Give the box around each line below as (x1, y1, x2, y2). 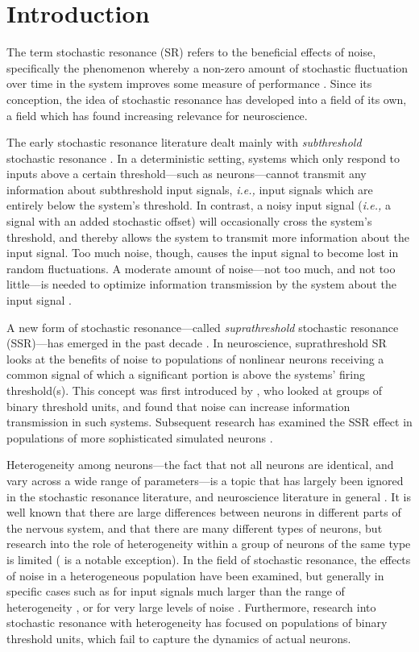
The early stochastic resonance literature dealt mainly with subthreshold (6, 134, 362, 151)
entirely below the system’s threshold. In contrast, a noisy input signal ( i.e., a (6, 197, 391, 214)
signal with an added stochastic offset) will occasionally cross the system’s (6, 213, 372, 230)
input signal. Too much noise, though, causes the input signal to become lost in (6, 244, 399, 261)
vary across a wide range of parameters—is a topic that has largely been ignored (6, 471, 404, 488)
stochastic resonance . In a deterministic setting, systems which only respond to (6, 149, 400, 166)
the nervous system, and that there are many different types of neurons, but (6, 519, 383, 536)
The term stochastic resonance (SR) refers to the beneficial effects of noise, (6, 44, 376, 60)
